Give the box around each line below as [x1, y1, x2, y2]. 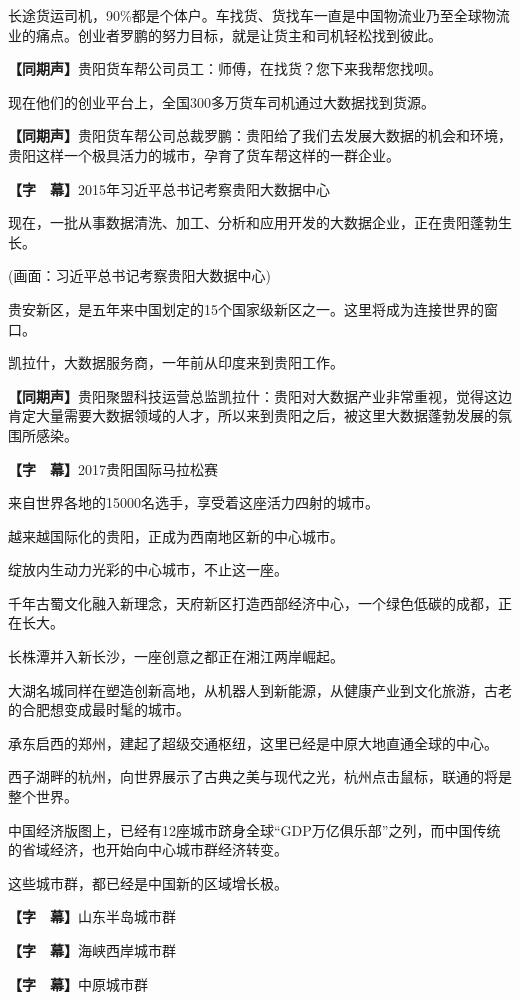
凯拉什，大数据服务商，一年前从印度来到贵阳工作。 [8, 352, 344, 373]
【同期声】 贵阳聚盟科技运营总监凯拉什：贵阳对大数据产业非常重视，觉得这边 [8, 385, 512, 406]
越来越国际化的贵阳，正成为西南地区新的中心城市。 [8, 525, 344, 546]
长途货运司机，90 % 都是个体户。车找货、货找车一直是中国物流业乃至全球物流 [8, 5, 510, 25]
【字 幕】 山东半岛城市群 [8, 906, 176, 927]
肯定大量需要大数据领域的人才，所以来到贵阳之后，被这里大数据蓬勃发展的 [8, 405, 498, 426]
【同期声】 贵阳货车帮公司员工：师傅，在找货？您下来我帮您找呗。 [8, 58, 442, 79]
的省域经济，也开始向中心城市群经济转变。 [8, 839, 288, 860]
